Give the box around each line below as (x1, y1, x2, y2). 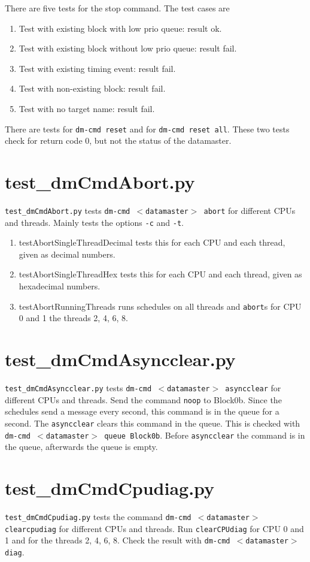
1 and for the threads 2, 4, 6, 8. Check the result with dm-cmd (5, 534, 230, 546)
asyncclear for (225, 382, 281, 394)
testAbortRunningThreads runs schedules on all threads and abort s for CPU (19, 300, 302, 312)
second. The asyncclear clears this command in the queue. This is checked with (5, 416, 300, 429)
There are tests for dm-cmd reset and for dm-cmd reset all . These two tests (5, 122, 290, 135)
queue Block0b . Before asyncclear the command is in (104, 428, 305, 441)
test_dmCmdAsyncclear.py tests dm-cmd (5, 382, 152, 394)
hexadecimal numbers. (19, 280, 101, 292)
